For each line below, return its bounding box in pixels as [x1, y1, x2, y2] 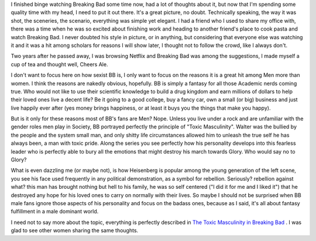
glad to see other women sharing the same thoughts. [11, 227, 139, 234]
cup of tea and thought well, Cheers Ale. [11, 60, 108, 67]
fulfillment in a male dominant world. [11, 208, 99, 215]
